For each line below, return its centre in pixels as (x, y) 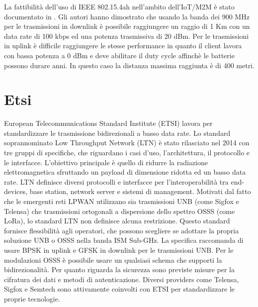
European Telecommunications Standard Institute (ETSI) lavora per (108, 123)
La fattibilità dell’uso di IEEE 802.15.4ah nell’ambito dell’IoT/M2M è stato (119, 6)
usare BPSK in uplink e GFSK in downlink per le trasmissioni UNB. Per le (119, 250)
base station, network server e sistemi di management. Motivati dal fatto (140, 191)
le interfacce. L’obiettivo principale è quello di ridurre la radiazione (106, 162)
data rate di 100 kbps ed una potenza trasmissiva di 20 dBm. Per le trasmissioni (127, 36)
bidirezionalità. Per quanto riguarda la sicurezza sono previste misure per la (120, 269)
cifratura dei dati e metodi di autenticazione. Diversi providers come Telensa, (122, 279)
